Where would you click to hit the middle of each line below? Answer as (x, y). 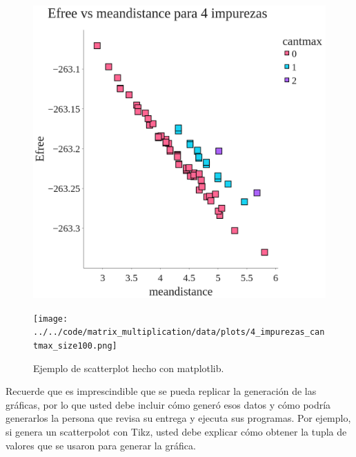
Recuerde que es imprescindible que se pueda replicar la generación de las (161, 391)
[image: (51, 319)
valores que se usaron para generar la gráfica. (101, 445)
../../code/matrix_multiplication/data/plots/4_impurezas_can (179, 332)
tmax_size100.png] (75, 346)
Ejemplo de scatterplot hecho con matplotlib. (129, 368)
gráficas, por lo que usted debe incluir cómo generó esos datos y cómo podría (168, 404)
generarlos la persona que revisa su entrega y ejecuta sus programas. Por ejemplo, (178, 418)
